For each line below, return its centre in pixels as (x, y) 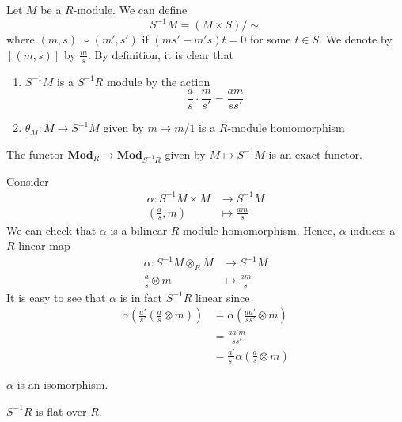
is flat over (61, 411)
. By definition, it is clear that (160, 54)
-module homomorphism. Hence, (258, 230)
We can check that (51, 230)
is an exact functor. (315, 154)
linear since (222, 297)
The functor (35, 154)
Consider (28, 181)
